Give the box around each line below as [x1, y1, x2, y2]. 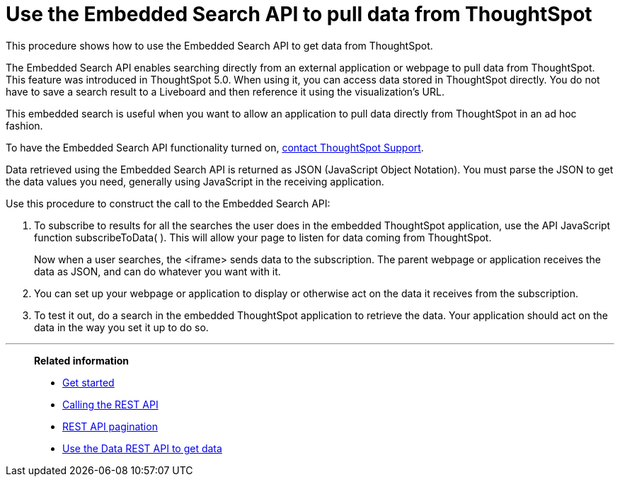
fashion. [6, 119, 43, 132]
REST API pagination [62, 420, 158, 432]
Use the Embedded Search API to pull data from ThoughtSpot [6, 2, 592, 26]
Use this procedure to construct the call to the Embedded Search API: [6, 197, 331, 210]
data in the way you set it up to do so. [34, 321, 209, 333]
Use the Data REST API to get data [62, 442, 222, 454]
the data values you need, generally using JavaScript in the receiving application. [6, 175, 384, 188]
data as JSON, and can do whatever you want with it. [34, 265, 281, 277]
